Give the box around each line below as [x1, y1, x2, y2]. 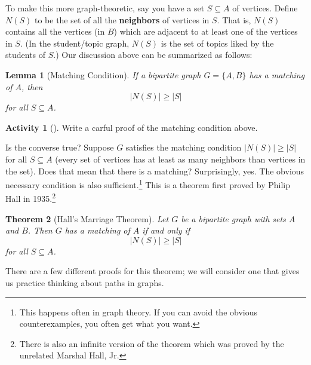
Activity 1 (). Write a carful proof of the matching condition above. [5, 121, 258, 133]
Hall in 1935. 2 [5, 191, 56, 205]
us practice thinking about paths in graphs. [5, 277, 164, 289]
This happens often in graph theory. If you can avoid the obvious [19, 305, 257, 318]
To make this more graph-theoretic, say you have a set [5, 2, 205, 14]
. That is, [217, 13, 251, 26]
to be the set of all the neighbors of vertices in [34, 13, 210, 26]
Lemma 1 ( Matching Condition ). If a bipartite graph [5, 68, 201, 81]
